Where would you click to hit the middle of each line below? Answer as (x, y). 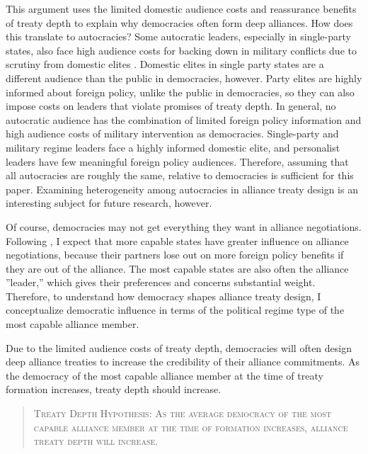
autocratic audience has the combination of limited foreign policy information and (184, 119)
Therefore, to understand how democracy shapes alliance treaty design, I (163, 296)
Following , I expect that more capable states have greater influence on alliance (177, 240)
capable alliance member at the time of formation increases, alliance (191, 427)
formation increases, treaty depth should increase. (114, 389)
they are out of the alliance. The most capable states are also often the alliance (177, 268)
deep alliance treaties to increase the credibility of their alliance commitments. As (183, 362)
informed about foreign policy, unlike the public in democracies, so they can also (180, 92)
